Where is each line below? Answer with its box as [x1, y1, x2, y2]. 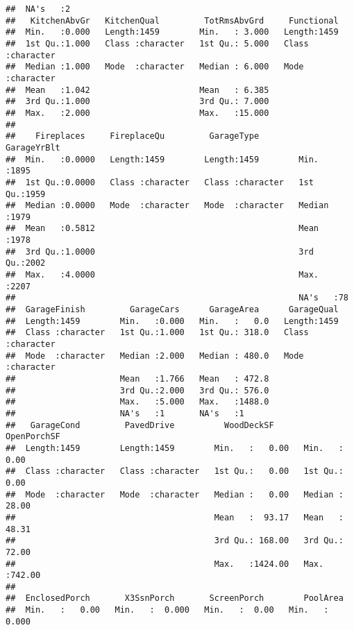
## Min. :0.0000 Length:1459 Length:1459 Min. [6, 154, 319, 164]
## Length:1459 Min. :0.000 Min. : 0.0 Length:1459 [6, 316, 339, 326]
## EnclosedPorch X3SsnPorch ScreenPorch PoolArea [6, 593, 344, 604]
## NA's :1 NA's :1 [6, 408, 244, 418]
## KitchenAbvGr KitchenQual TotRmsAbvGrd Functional [6, 15, 339, 26]
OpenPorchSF [6, 432, 60, 442]
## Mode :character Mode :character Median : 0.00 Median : [6, 489, 344, 500]
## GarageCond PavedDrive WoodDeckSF [6, 420, 274, 430]
